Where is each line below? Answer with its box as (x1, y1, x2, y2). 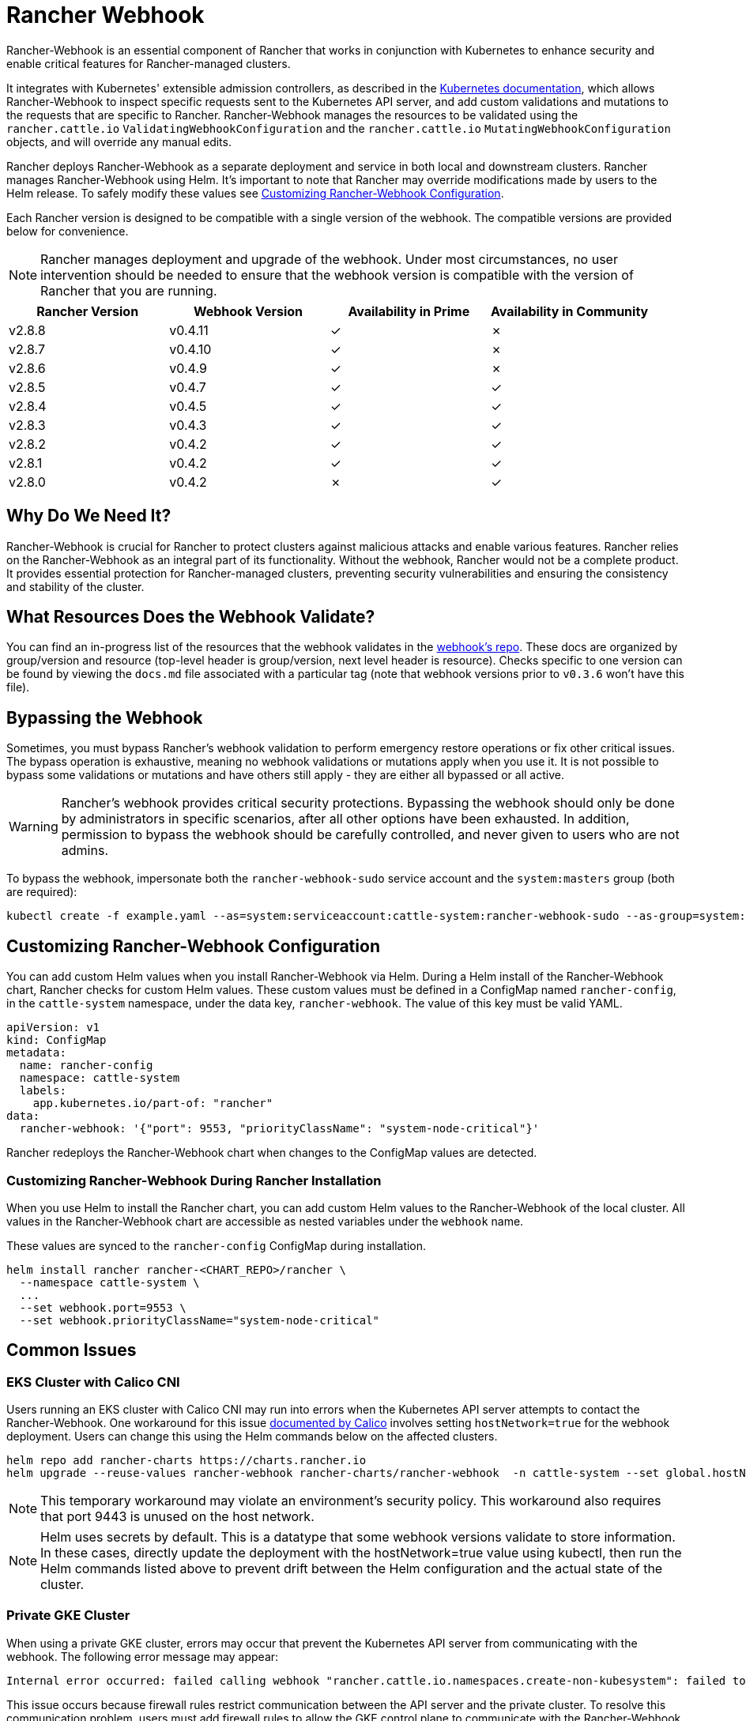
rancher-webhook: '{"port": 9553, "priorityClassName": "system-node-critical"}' (19, 1122, 540, 1135)
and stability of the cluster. (6, 579, 145, 593)
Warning (9, 819, 58, 835)
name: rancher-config (19, 1059, 153, 1072)
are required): (6, 885, 77, 899)
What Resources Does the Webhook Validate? (6, 607, 375, 627)
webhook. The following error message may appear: (6, 1649, 279, 1663)
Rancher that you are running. (40, 282, 217, 299)
